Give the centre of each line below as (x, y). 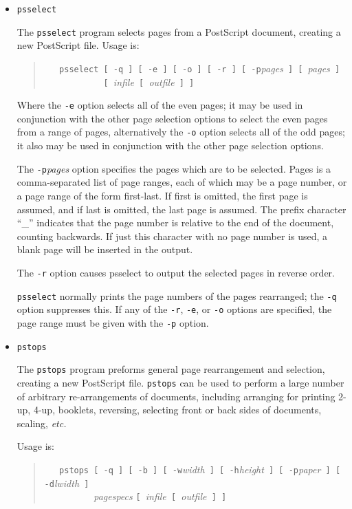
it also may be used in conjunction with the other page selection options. (170, 145)
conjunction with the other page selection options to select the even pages (172, 118)
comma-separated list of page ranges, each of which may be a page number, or (182, 182)
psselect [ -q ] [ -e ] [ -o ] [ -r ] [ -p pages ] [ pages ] (200, 68)
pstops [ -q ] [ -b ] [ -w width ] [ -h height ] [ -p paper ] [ (200, 469)
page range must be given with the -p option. (113, 322)
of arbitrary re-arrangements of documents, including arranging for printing (176, 396)
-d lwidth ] (67, 483)
